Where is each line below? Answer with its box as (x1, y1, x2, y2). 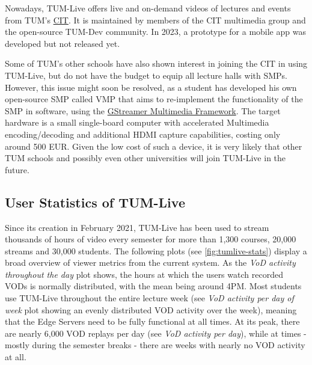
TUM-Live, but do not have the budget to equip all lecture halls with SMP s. (5, 69, 288, 81)
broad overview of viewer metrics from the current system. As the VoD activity (5, 256, 296, 269)
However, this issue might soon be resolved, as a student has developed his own (5, 81, 297, 93)
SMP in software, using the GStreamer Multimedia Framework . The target (5, 104, 281, 117)
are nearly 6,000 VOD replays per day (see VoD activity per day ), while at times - (5, 327, 307, 339)
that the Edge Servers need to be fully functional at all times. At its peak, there (5, 315, 300, 328)
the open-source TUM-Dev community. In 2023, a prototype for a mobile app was (5, 25, 306, 38)
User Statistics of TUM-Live (5, 192, 185, 211)
